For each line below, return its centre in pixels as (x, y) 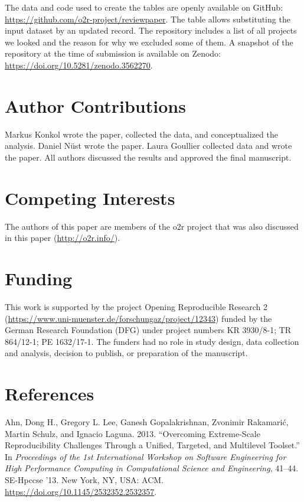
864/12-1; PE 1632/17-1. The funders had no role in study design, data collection (152, 341)
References (50, 394)
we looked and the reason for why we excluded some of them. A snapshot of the (149, 42)
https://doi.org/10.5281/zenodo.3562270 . (79, 65)
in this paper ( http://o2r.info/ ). (63, 238)
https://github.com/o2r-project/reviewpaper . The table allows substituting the (148, 19)
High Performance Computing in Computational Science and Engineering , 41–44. (152, 468)
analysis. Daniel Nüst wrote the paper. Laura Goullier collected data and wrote (148, 146)
